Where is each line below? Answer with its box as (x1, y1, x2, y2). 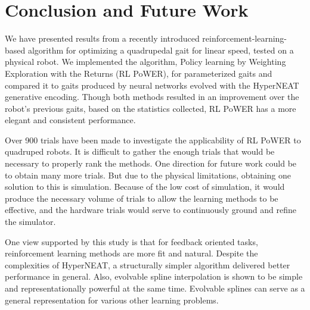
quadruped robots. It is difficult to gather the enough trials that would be (5, 145, 275, 158)
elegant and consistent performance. (5, 114, 136, 126)
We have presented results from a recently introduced (5, 32, 200, 45)
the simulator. (5, 215, 56, 228)
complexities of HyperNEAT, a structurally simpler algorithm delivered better (5, 258, 290, 271)
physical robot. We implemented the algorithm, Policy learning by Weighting (5, 55, 286, 68)
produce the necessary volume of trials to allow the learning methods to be (5, 192, 278, 204)
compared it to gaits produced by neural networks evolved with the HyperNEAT (5, 79, 299, 91)
